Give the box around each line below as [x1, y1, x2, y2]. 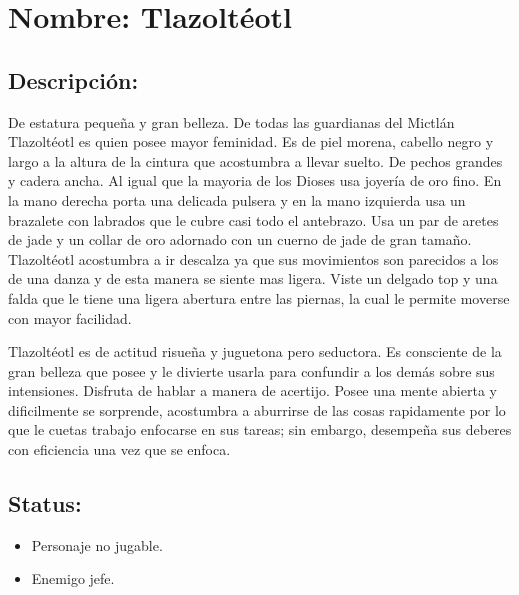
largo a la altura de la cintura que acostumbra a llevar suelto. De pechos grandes [8, 150, 503, 171]
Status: [8, 488, 82, 519]
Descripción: [8, 64, 139, 95]
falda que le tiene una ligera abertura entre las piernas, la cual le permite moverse [8, 287, 510, 308]
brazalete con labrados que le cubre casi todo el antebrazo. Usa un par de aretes [8, 209, 499, 230]
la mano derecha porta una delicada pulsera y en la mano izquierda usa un [8, 189, 466, 210]
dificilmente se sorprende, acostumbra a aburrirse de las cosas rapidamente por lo [8, 399, 506, 420]
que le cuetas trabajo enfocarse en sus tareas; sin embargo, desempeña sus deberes [8, 419, 512, 440]
